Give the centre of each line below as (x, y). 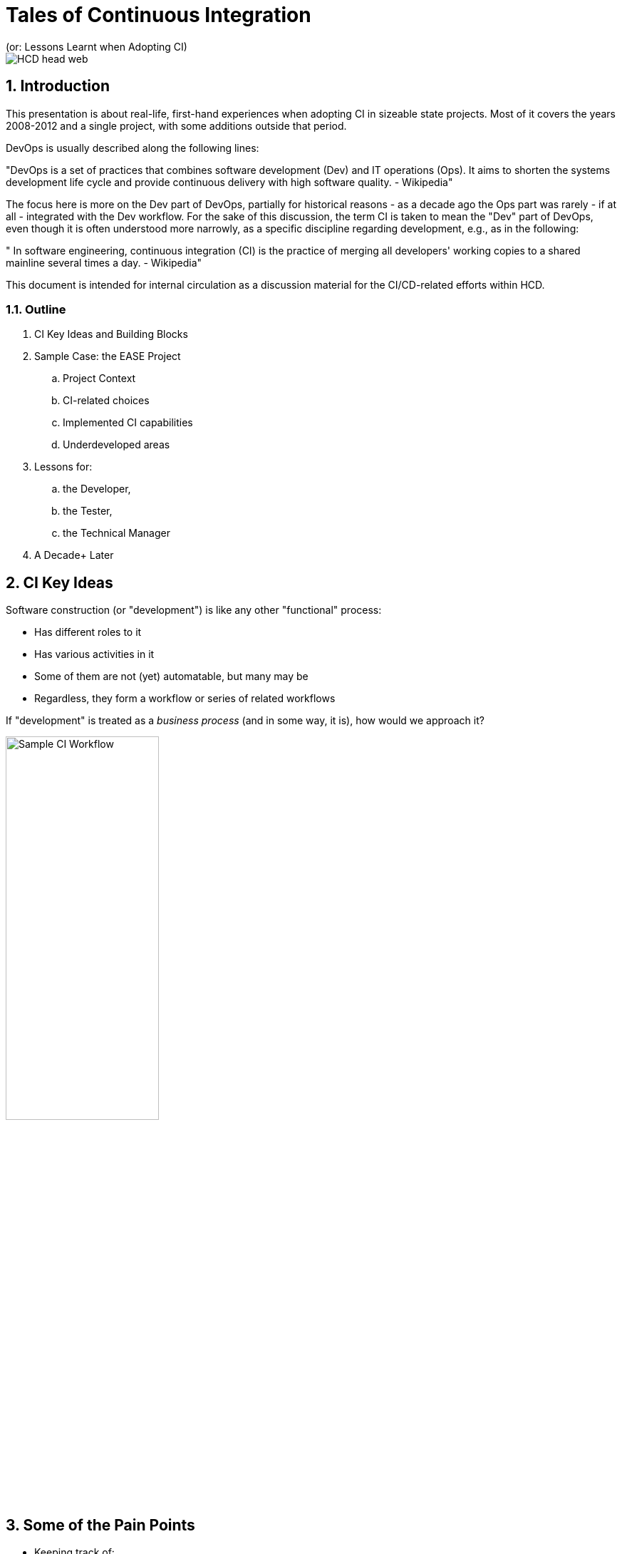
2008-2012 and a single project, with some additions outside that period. (176, 125)
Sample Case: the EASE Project (108, 356)
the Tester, (88, 511)
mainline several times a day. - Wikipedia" (104, 262)
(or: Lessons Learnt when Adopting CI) (97, 46)
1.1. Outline (36, 309)
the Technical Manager (116, 533)
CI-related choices (106, 401)
